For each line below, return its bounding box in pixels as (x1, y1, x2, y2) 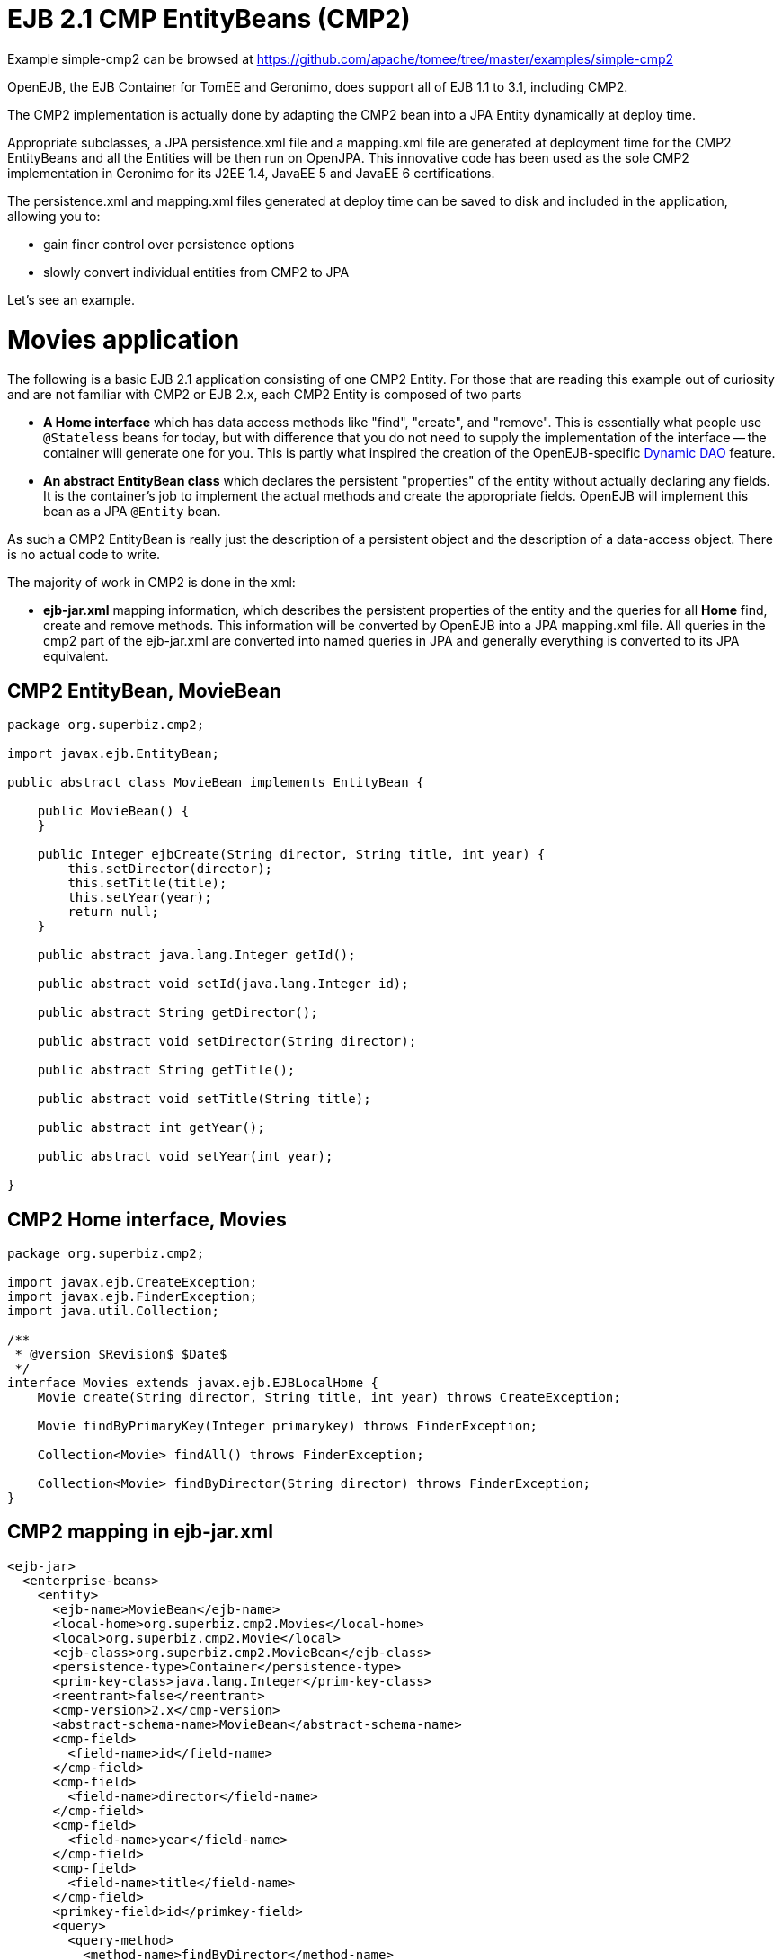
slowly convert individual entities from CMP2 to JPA (43, 263, 350, 280)
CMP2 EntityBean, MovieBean (7, 679, 281, 702)
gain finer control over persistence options (43, 236, 295, 252)
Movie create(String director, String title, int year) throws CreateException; (37, 1389, 621, 1404)
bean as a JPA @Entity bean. (43, 503, 221, 520)
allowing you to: (7, 208, 101, 224)
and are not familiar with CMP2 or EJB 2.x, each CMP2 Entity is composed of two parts (7, 387, 522, 403)
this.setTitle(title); (67, 876, 227, 891)
